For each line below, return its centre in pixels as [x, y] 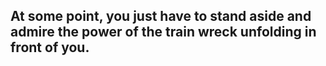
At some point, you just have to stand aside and [161, 16]
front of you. [50, 47]
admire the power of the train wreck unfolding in [163, 32]
